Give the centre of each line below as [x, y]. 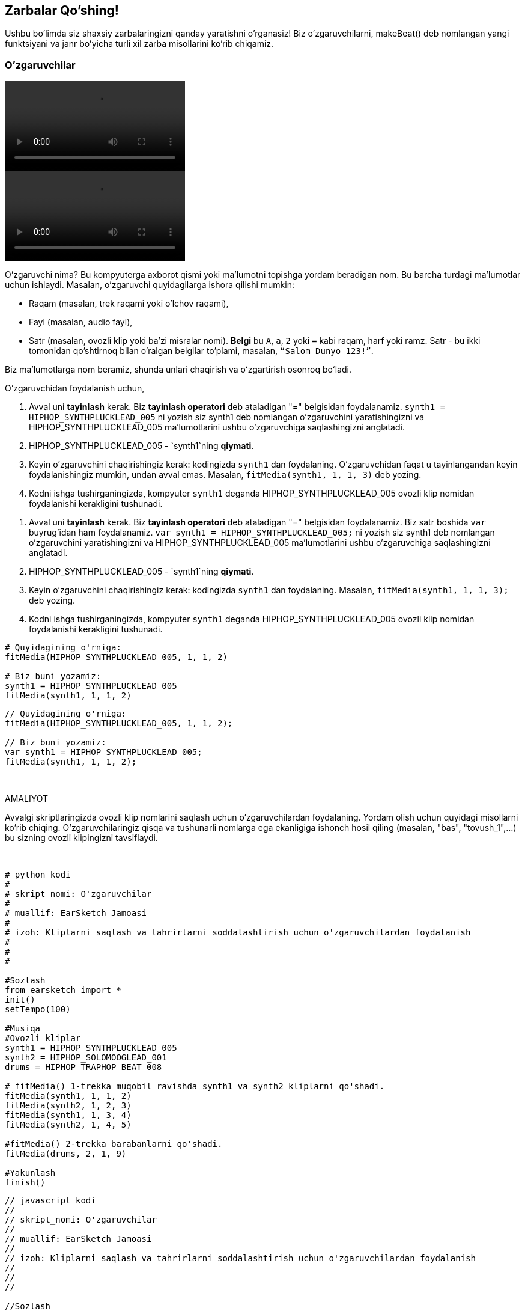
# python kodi [38, 875]
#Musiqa [23, 1029]
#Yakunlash [30, 1173]
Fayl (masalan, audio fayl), [81, 322]
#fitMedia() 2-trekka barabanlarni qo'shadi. [114, 1144]
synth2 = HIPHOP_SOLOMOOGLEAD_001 [86, 1058]
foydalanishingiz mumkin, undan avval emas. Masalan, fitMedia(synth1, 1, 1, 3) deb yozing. [225, 475]
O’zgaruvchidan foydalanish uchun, [75, 388]
